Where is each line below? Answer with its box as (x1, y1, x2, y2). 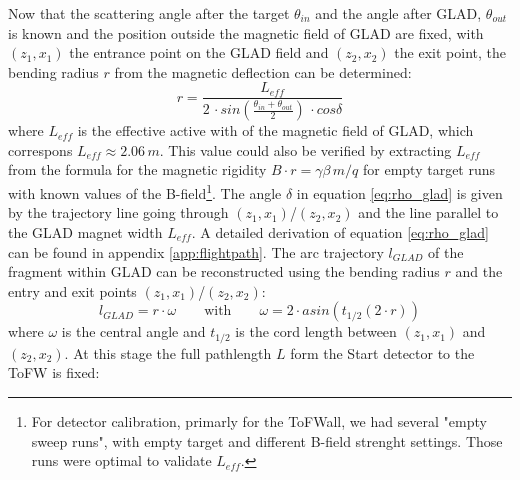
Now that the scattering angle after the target (8, 3, 290, 23)
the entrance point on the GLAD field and (69, 42, 329, 63)
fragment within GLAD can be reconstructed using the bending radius (8, 261, 440, 282)
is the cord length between (235, 321, 397, 342)
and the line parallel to (358, 202, 499, 223)
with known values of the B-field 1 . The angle (8, 180, 282, 203)
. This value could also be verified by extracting (159, 139, 452, 160)
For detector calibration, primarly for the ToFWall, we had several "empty (31, 410, 487, 431)
